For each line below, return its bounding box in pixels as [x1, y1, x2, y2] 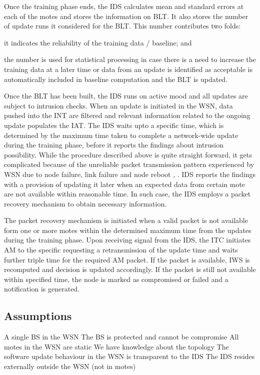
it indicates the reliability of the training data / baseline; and [4, 37, 192, 47]
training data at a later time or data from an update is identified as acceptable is [4, 63, 252, 74]
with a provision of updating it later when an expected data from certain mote [4, 178, 245, 189]
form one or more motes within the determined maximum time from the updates [4, 224, 251, 235]
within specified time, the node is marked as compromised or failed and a [4, 273, 228, 284]
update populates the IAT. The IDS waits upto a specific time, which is [4, 119, 224, 130]
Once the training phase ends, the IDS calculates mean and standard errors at [4, 1, 244, 11]
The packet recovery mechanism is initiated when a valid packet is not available [4, 215, 248, 225]
